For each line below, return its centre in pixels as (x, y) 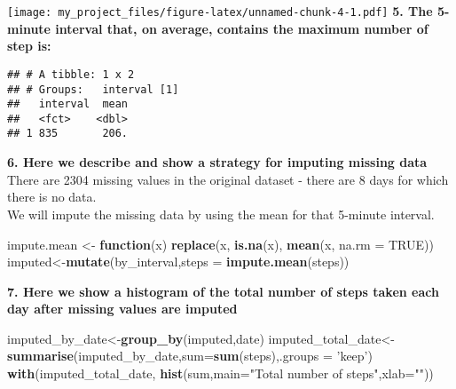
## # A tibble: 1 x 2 (71, 74)
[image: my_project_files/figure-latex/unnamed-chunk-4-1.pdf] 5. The (220, 11)
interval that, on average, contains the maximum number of (242, 28)
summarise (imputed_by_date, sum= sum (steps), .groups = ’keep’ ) (190, 356)
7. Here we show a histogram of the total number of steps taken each (223, 291)
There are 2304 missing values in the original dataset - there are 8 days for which (228, 179)
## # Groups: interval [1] (93, 89)
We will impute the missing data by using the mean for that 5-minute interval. (221, 214)
